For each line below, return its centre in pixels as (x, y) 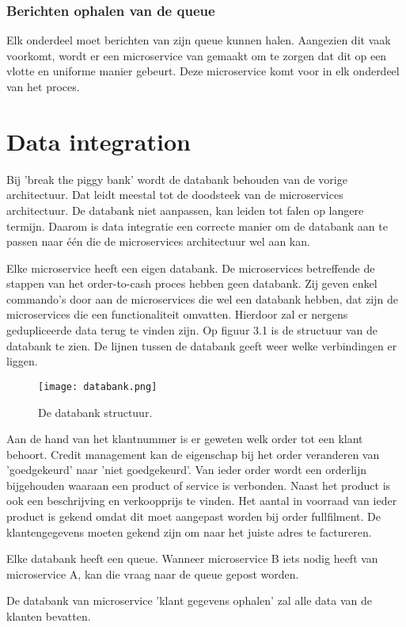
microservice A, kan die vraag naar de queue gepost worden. (153, 573)
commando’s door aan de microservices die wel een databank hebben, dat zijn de (202, 298)
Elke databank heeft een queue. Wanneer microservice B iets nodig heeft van (192, 558)
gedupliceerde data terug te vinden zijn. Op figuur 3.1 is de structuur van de (192, 330)
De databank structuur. (95, 412)
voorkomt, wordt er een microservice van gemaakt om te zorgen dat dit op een (197, 55)
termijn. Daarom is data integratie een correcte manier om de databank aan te (197, 226)
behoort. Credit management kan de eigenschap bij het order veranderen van (193, 454)
